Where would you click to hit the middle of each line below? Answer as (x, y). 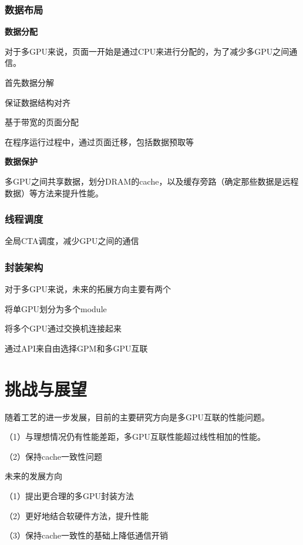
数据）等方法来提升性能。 (54, 193)
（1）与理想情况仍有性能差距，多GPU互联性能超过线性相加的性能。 (135, 437)
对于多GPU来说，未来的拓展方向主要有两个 (88, 289)
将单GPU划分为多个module (56, 308)
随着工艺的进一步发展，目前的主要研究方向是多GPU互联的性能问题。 (137, 417)
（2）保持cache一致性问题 (54, 456)
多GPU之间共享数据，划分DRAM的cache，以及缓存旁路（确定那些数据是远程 (152, 181)
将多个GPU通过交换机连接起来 (63, 328)
